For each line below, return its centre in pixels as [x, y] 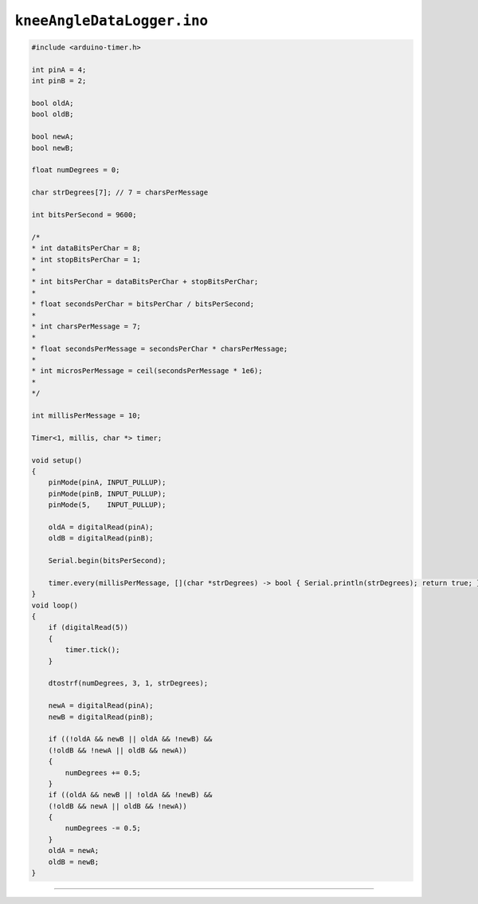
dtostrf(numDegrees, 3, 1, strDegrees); [128, 683]
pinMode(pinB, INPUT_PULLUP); [107, 493]
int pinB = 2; [59, 81]
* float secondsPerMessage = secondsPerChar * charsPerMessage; [160, 348]
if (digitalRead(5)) [88, 627]
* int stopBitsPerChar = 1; [86, 259]
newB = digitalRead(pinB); [101, 717]
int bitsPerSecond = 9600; [84, 215]
